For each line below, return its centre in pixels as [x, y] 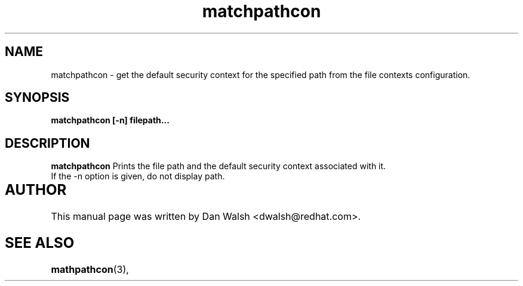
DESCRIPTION [47, 143]
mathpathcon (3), [90, 269]
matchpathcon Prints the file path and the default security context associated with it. [219, 166]
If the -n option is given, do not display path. [138, 176]
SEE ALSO [40, 243]
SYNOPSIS [37, 98]
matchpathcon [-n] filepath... [110, 120]
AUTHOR [36, 190]
